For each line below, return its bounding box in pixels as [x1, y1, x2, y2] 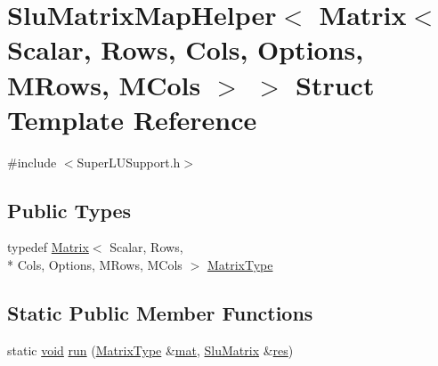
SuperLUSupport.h [77, 152, 181, 171]
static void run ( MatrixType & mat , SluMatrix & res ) [7, 340, 294, 359]
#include [7, 152, 57, 171]
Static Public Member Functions [7, 299, 313, 327]
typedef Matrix [7, 238, 89, 256]
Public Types [7, 196, 132, 224]
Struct [296, 66, 375, 102]
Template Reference [7, 101, 257, 137]
